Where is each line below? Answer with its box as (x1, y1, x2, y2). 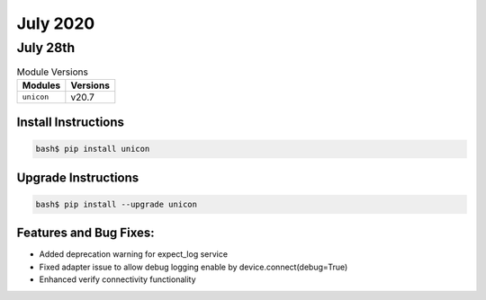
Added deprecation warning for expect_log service (39, 249, 229, 260)
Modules (22, 79, 61, 92)
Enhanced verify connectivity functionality (39, 274, 197, 285)
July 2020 (16, 13, 95, 33)
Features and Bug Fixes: (16, 225, 155, 241)
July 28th (16, 40, 76, 56)
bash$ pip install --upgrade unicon (35, 199, 198, 209)
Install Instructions (16, 115, 125, 130)
